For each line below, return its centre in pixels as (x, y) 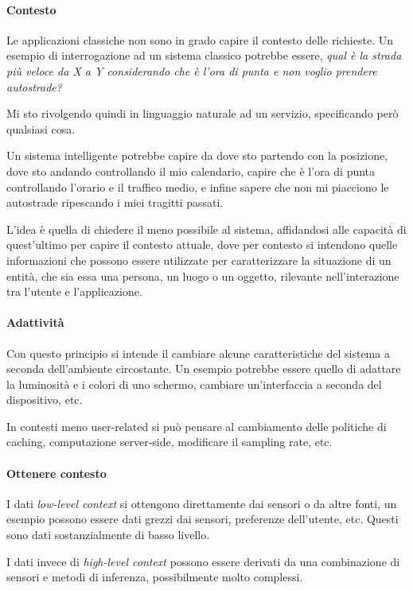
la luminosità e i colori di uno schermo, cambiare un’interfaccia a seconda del (194, 384)
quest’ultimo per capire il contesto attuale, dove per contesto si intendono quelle (202, 245)
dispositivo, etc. (45, 400)
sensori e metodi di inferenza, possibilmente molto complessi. (155, 577)
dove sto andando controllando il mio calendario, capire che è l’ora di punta (191, 171)
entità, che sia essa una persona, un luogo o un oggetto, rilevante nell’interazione (203, 276)
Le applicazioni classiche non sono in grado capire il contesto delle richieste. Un (200, 39)
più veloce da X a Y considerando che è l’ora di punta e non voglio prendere (192, 70)
